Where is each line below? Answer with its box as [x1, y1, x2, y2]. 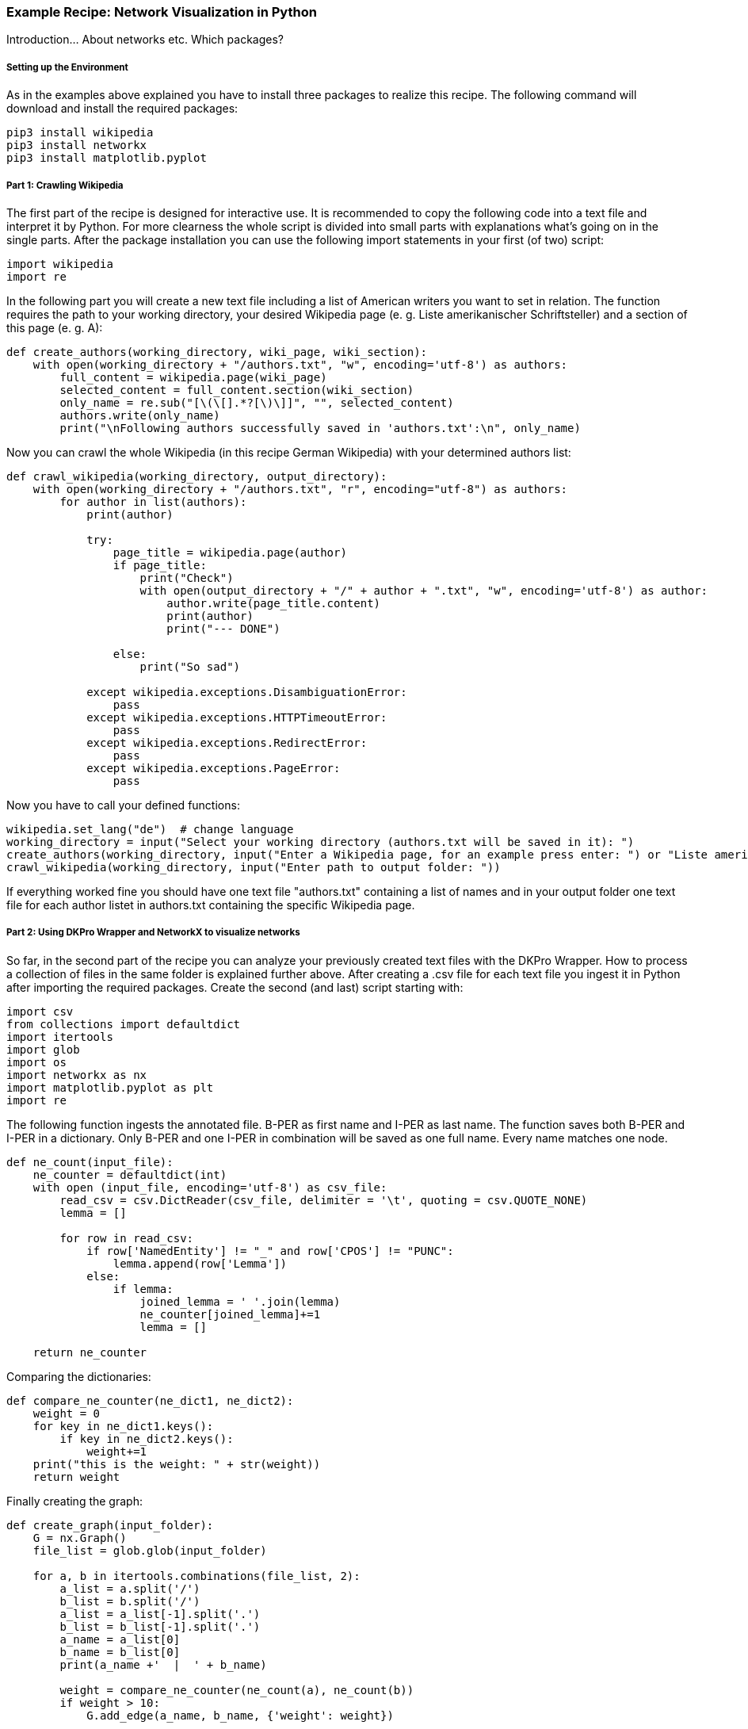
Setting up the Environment [6, 61, 128, 73]
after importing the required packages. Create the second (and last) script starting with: [6, 980, 464, 994]
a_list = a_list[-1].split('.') [59, 1607, 261, 1620]
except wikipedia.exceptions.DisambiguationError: [86, 685, 407, 698]
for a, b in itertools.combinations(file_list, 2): [32, 1569, 361, 1582]
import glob [6, 1042, 80, 1056]
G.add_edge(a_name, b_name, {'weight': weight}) [86, 1708, 394, 1722]
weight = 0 [32, 1406, 101, 1420]
